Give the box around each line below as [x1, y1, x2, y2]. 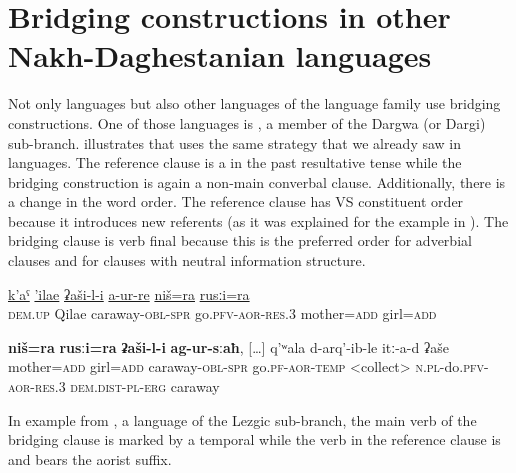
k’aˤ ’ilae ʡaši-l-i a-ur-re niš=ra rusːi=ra [8, 283, 250, 304]
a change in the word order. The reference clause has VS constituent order [8, 191, 464, 212]
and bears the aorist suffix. [8, 448, 172, 469]
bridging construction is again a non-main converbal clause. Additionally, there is [8, 171, 506, 192]
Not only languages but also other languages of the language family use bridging [8, 93, 501, 114]
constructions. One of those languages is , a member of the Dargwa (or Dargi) [8, 112, 486, 133]
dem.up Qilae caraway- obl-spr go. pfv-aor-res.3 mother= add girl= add [8, 303, 437, 324]
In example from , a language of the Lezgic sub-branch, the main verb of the [8, 409, 477, 430]
